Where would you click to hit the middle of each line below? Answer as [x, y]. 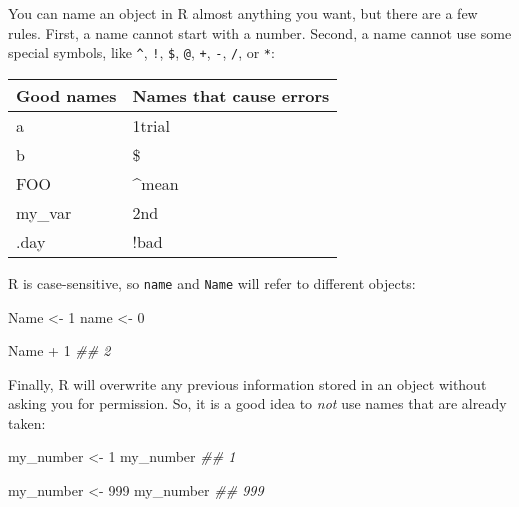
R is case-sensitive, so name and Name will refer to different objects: [212, 282]
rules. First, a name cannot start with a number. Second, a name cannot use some [260, 32]
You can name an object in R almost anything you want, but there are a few [243, 13]
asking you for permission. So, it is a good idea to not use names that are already [257, 403]
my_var [44, 212]
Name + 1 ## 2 [59, 350]
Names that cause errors [231, 95]
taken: [27, 422]
